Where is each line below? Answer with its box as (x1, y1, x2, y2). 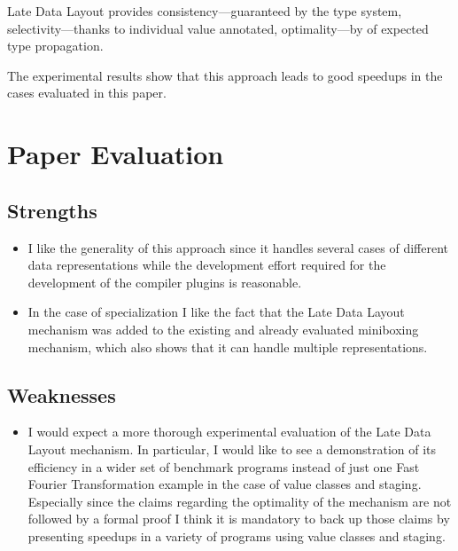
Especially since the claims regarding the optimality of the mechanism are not (27, 492, 452, 510)
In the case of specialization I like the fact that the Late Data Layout (27, 303, 405, 321)
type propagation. (7, 36, 104, 55)
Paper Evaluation (7, 136, 224, 172)
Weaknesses (7, 381, 116, 408)
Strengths (7, 196, 97, 224)
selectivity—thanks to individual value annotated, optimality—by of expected (7, 19, 429, 37)
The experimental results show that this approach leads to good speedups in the (7, 66, 443, 84)
